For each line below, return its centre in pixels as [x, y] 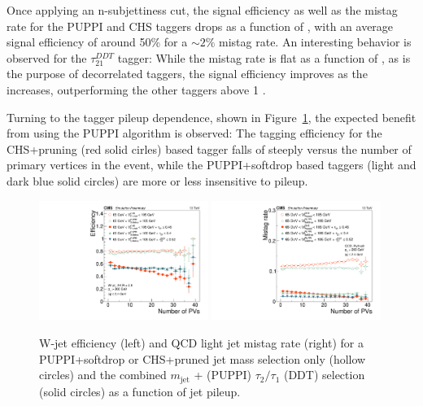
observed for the [47, 57]
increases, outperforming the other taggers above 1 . [136, 89]
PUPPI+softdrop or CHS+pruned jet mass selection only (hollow [203, 358]
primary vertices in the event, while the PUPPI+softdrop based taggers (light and [211, 165]
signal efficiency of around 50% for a [97, 42]
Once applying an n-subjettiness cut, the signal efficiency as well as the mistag [202, 10]
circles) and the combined [103, 375]
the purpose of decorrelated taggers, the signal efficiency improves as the [187, 74]
